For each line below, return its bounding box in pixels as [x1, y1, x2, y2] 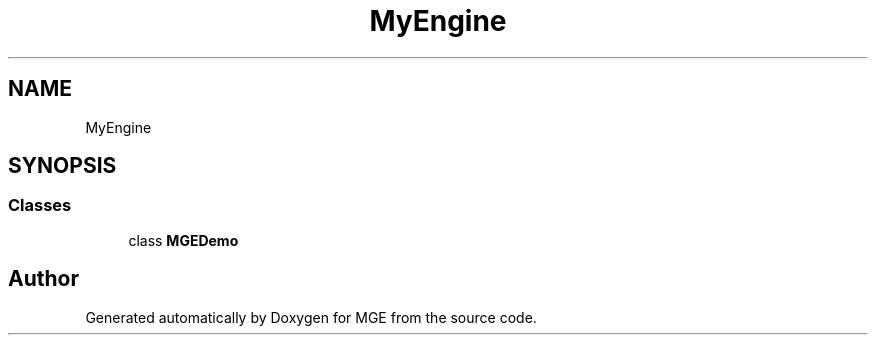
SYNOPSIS [8, 153, 117, 179]
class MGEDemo [128, 231, 239, 249]
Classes [8, 195, 72, 216]
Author [8, 266, 79, 292]
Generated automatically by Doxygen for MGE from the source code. [85, 308, 537, 326]
